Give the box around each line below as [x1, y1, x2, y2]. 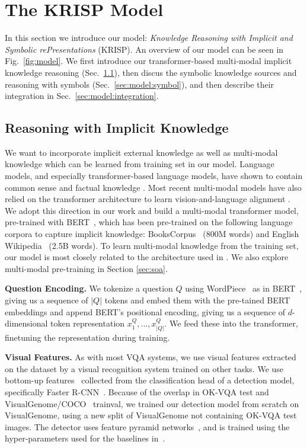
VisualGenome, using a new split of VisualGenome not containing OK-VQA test [5, 409, 297, 421]
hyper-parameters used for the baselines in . [5, 432, 165, 444]
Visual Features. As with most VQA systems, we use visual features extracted [5, 351, 296, 363]
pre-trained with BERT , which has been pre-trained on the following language [5, 216, 293, 228]
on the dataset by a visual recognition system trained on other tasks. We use [5, 362, 284, 375]
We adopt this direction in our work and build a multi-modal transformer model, [5, 204, 299, 216]
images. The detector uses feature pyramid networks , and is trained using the [5, 420, 290, 433]
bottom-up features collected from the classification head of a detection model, [5, 374, 295, 386]
